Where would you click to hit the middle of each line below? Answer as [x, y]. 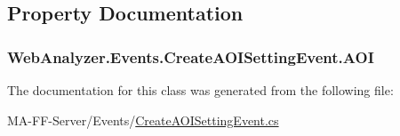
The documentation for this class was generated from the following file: [200, 90]
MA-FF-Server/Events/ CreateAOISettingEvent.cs [143, 120]
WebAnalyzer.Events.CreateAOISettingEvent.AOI [191, 56]
